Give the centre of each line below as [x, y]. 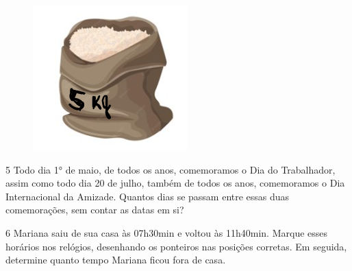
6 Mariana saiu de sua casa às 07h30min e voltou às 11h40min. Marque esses [167, 232]
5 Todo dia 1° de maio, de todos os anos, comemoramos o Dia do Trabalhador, [171, 169]
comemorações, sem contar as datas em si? [95, 210]
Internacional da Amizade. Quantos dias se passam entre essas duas [148, 196]
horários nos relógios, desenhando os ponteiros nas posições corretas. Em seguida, [176, 246]
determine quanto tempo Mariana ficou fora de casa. [116, 260]
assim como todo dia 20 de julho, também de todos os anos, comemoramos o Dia [175, 183]
